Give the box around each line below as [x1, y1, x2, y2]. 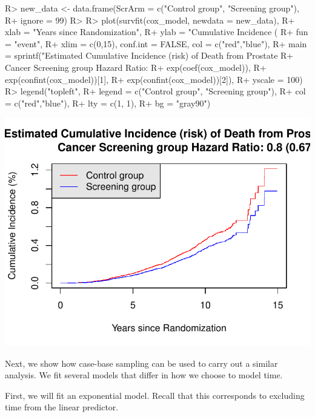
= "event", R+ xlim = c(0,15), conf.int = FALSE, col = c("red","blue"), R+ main [5, 37, 307, 50]
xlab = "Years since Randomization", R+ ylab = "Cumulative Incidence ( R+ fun [5, 25, 308, 38]
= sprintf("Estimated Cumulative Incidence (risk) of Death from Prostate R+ [5, 49, 294, 62]
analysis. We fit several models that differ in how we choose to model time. [5, 369, 283, 381]
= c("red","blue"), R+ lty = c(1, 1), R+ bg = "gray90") [5, 96, 211, 109]
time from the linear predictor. [5, 401, 119, 413]
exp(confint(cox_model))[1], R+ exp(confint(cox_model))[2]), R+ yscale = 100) [5, 73, 303, 85]
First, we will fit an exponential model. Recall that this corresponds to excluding [5, 389, 305, 401]
